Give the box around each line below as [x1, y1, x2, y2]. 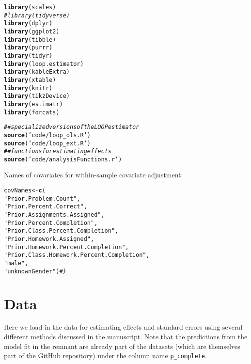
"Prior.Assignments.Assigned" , [4, 211, 105, 219]
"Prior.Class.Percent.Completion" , [4, 227, 119, 235]
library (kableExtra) [4, 68, 70, 76]
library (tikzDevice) [4, 93, 70, 100]
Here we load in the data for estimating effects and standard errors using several [4, 322, 243, 332]
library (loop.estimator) [4, 60, 84, 67]
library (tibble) [4, 36, 56, 43]
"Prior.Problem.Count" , [4, 195, 80, 202]
